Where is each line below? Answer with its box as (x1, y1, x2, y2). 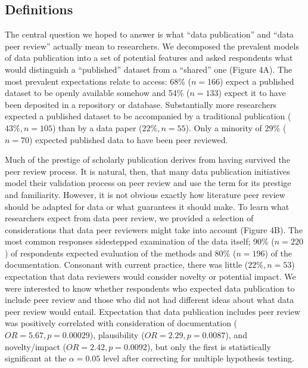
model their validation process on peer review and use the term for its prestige (5, 177, 291, 189)
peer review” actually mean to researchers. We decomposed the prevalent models (5, 39, 299, 52)
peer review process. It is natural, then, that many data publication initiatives (5, 165, 290, 177)
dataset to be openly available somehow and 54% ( (5, 86, 190, 99)
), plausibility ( (89, 329, 145, 341)
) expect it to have (218, 86, 286, 99)
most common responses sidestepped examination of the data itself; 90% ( (5, 235, 275, 248)
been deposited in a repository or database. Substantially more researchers (5, 98, 277, 110)
